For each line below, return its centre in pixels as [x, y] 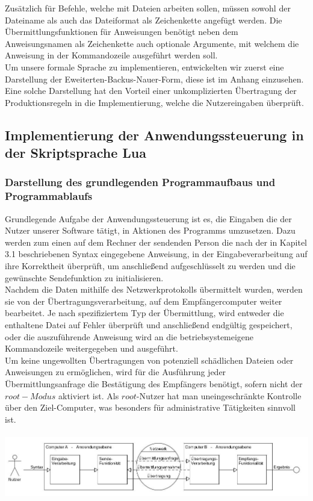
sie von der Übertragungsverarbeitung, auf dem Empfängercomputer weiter [144, 301]
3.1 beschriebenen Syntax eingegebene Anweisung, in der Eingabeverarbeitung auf [156, 254]
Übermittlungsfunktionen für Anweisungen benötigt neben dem [122, 32]
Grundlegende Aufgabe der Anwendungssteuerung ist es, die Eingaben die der [148, 218]
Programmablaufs [49, 196]
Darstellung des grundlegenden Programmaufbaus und [140, 182]
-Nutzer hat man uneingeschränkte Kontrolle [219, 395]
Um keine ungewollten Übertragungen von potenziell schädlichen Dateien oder [149, 360]
